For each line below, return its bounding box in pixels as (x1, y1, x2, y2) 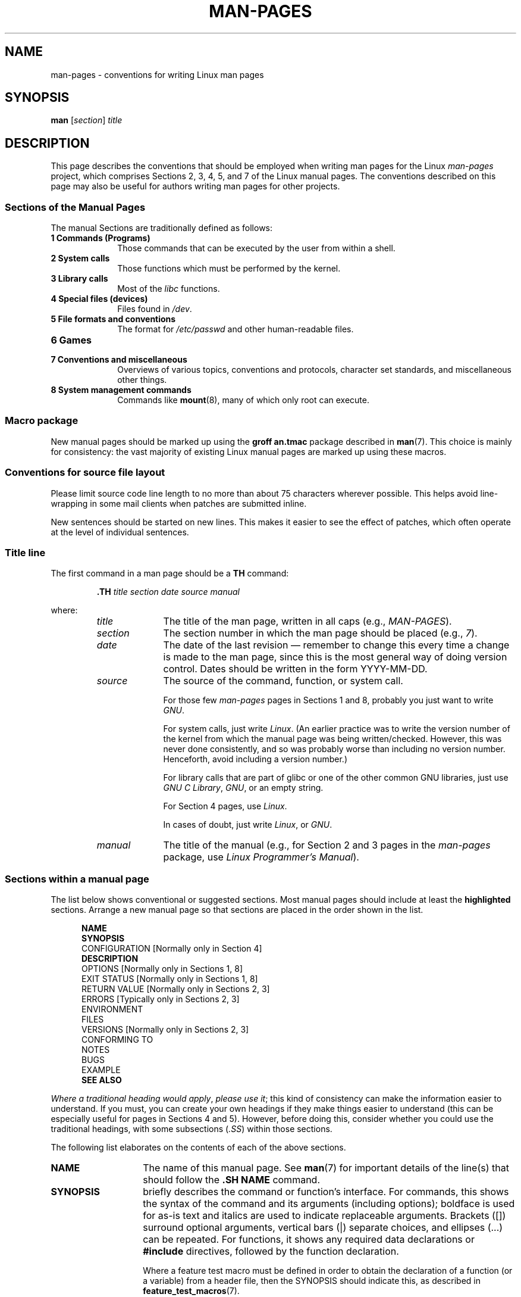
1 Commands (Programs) (51, 233, 150, 244)
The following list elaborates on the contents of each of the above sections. (51, 1142, 346, 1153)
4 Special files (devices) (51, 294, 148, 304)
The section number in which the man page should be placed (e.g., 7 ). (163, 627, 478, 640)
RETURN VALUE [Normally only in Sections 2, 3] (81, 984, 270, 994)
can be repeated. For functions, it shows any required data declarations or (143, 1233, 475, 1246)
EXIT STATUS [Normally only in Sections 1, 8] (81, 974, 258, 984)
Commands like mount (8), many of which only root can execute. (117, 395, 369, 406)
